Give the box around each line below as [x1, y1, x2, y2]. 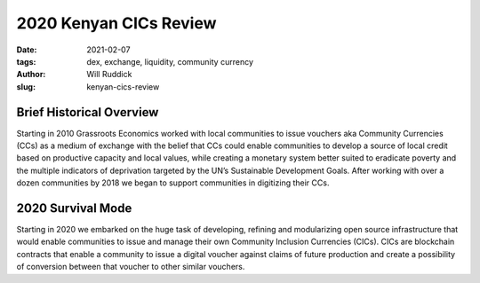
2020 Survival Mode [16, 200, 132, 216]
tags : [16, 56, 36, 67]
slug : [16, 81, 36, 92]
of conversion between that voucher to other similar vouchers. [16, 262, 245, 272]
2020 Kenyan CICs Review [16, 13, 217, 33]
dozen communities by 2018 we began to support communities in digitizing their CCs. [16, 177, 330, 188]
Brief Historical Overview [16, 105, 159, 120]
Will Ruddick [86, 69, 132, 80]
